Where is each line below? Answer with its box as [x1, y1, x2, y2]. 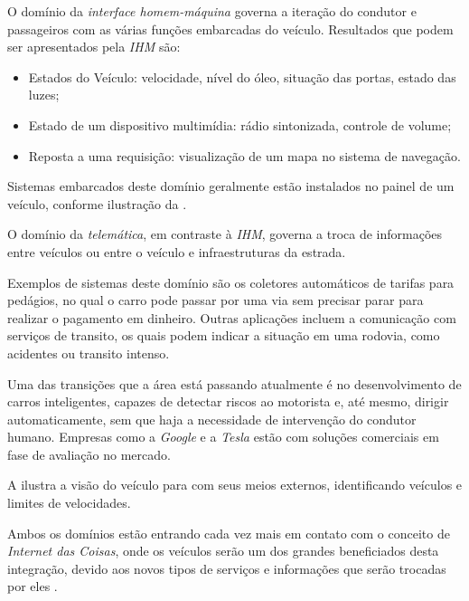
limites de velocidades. [7, 493, 131, 512]
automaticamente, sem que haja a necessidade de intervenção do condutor [7, 409, 417, 428]
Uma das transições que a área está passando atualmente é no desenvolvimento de [7, 374, 462, 393]
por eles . [7, 577, 58, 596]
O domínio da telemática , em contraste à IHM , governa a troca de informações [7, 224, 443, 243]
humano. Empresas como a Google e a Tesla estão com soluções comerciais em [7, 427, 439, 446]
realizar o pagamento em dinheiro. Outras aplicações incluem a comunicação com [7, 308, 456, 327]
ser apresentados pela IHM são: [7, 37, 181, 56]
